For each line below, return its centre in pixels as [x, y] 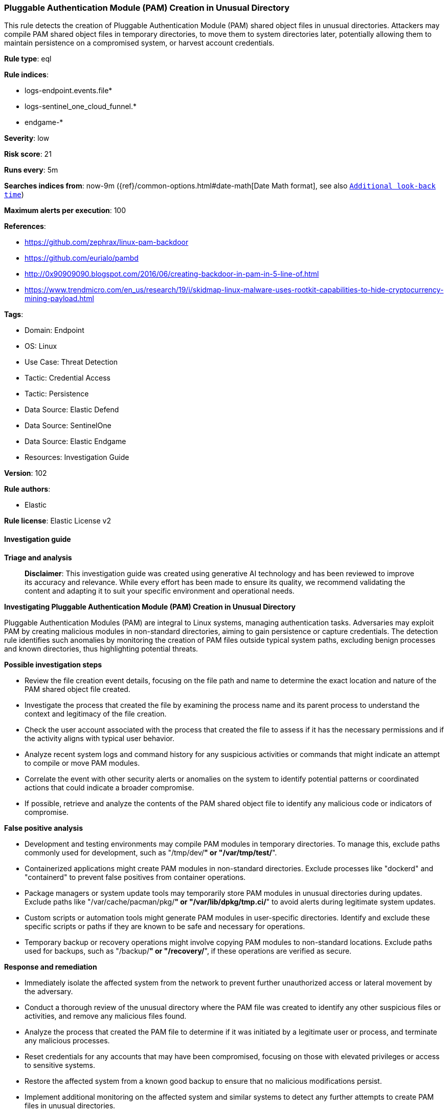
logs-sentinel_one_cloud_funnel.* [81, 107]
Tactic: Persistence [57, 394]
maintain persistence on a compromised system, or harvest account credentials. [139, 43]
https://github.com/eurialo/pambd [82, 258]
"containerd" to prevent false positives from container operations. [135, 877]
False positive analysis [43, 828]
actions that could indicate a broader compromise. [109, 787]
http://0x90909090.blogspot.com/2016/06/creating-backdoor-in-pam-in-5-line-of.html [172, 274]
